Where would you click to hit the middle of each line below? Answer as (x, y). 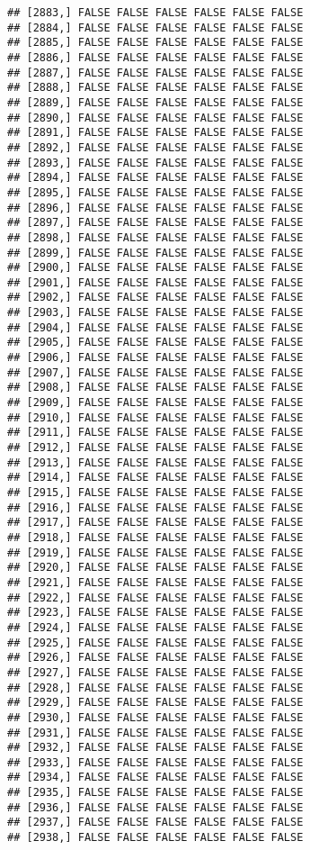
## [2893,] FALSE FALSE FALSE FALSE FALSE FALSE (155, 163)
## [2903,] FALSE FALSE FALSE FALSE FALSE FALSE (155, 313)
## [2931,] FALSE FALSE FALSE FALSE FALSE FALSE (155, 732)
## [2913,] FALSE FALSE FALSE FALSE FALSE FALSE (155, 462)
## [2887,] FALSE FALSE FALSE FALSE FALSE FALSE (155, 72)
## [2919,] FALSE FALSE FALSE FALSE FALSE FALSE (155, 552)
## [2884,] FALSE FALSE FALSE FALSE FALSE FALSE (155, 27)
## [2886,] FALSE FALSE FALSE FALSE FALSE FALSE (155, 57)
